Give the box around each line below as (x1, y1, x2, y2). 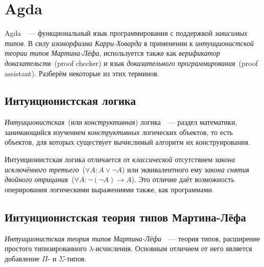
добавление (5, 253, 40, 263)
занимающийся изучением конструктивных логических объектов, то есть (5, 126, 233, 137)
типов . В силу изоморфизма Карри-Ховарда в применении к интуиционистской (5, 37, 254, 48)
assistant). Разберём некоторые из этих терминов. (5, 68, 159, 78)
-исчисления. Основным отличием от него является (93, 243, 252, 254)
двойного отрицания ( (5, 174, 75, 185)
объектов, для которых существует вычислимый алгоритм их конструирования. (5, 137, 250, 147)
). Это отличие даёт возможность (131, 174, 234, 185)
